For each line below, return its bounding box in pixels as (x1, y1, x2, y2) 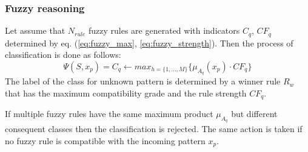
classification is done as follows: (5, 48, 121, 61)
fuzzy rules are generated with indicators (89, 24, 240, 37)
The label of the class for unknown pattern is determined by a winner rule (5, 75, 281, 87)
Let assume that (5, 24, 65, 37)
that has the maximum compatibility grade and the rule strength (5, 86, 247, 99)
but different (231, 107, 278, 120)
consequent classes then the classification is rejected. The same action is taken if (5, 122, 303, 135)
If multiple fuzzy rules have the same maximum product (5, 107, 213, 120)
